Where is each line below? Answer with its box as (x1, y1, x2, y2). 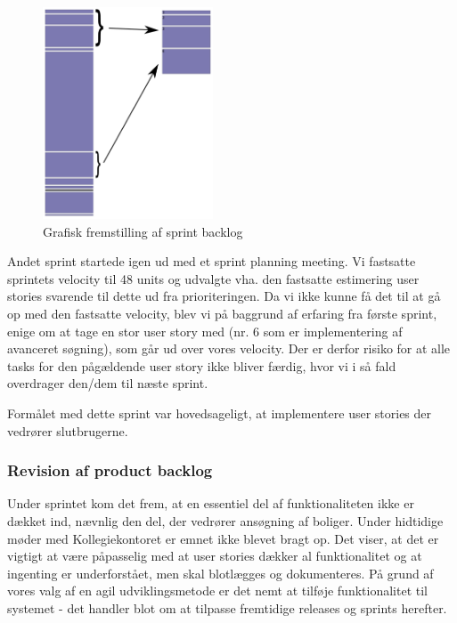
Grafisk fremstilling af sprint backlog (43, 222, 243, 240)
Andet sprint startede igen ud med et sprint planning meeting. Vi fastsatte (7, 252, 416, 271)
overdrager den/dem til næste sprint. (7, 374, 208, 392)
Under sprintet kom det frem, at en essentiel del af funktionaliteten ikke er (7, 494, 414, 513)
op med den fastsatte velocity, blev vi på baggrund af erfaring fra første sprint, (7, 303, 437, 322)
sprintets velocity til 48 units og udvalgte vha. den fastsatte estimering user (7, 269, 420, 287)
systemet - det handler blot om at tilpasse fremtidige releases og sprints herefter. (7, 598, 447, 617)
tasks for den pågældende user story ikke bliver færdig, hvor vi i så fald (7, 356, 396, 375)
